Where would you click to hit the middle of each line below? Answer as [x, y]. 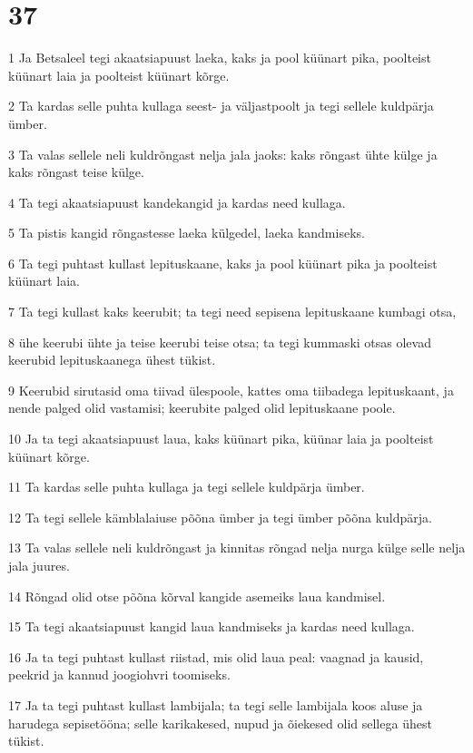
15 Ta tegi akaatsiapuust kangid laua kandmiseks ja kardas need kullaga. [212, 626]
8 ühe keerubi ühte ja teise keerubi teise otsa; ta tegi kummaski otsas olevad [220, 342]
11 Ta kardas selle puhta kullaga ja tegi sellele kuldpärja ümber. [187, 487]
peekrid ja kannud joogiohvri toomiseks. [119, 675]
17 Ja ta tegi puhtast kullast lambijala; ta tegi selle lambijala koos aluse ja [216, 704]
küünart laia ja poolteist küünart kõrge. [119, 75]
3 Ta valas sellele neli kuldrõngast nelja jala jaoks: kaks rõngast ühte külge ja [223, 154]
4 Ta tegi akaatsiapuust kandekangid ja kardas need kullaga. [177, 202]
